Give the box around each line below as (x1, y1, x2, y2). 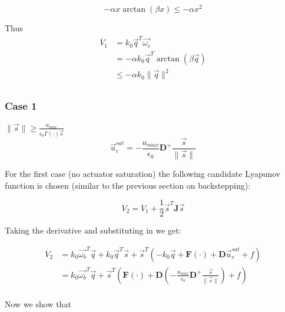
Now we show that (5, 297, 71, 310)
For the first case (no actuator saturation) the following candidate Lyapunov (5, 168, 281, 180)
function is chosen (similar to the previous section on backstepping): (5, 179, 251, 191)
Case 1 (5, 98, 37, 113)
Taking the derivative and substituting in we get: (5, 224, 181, 237)
